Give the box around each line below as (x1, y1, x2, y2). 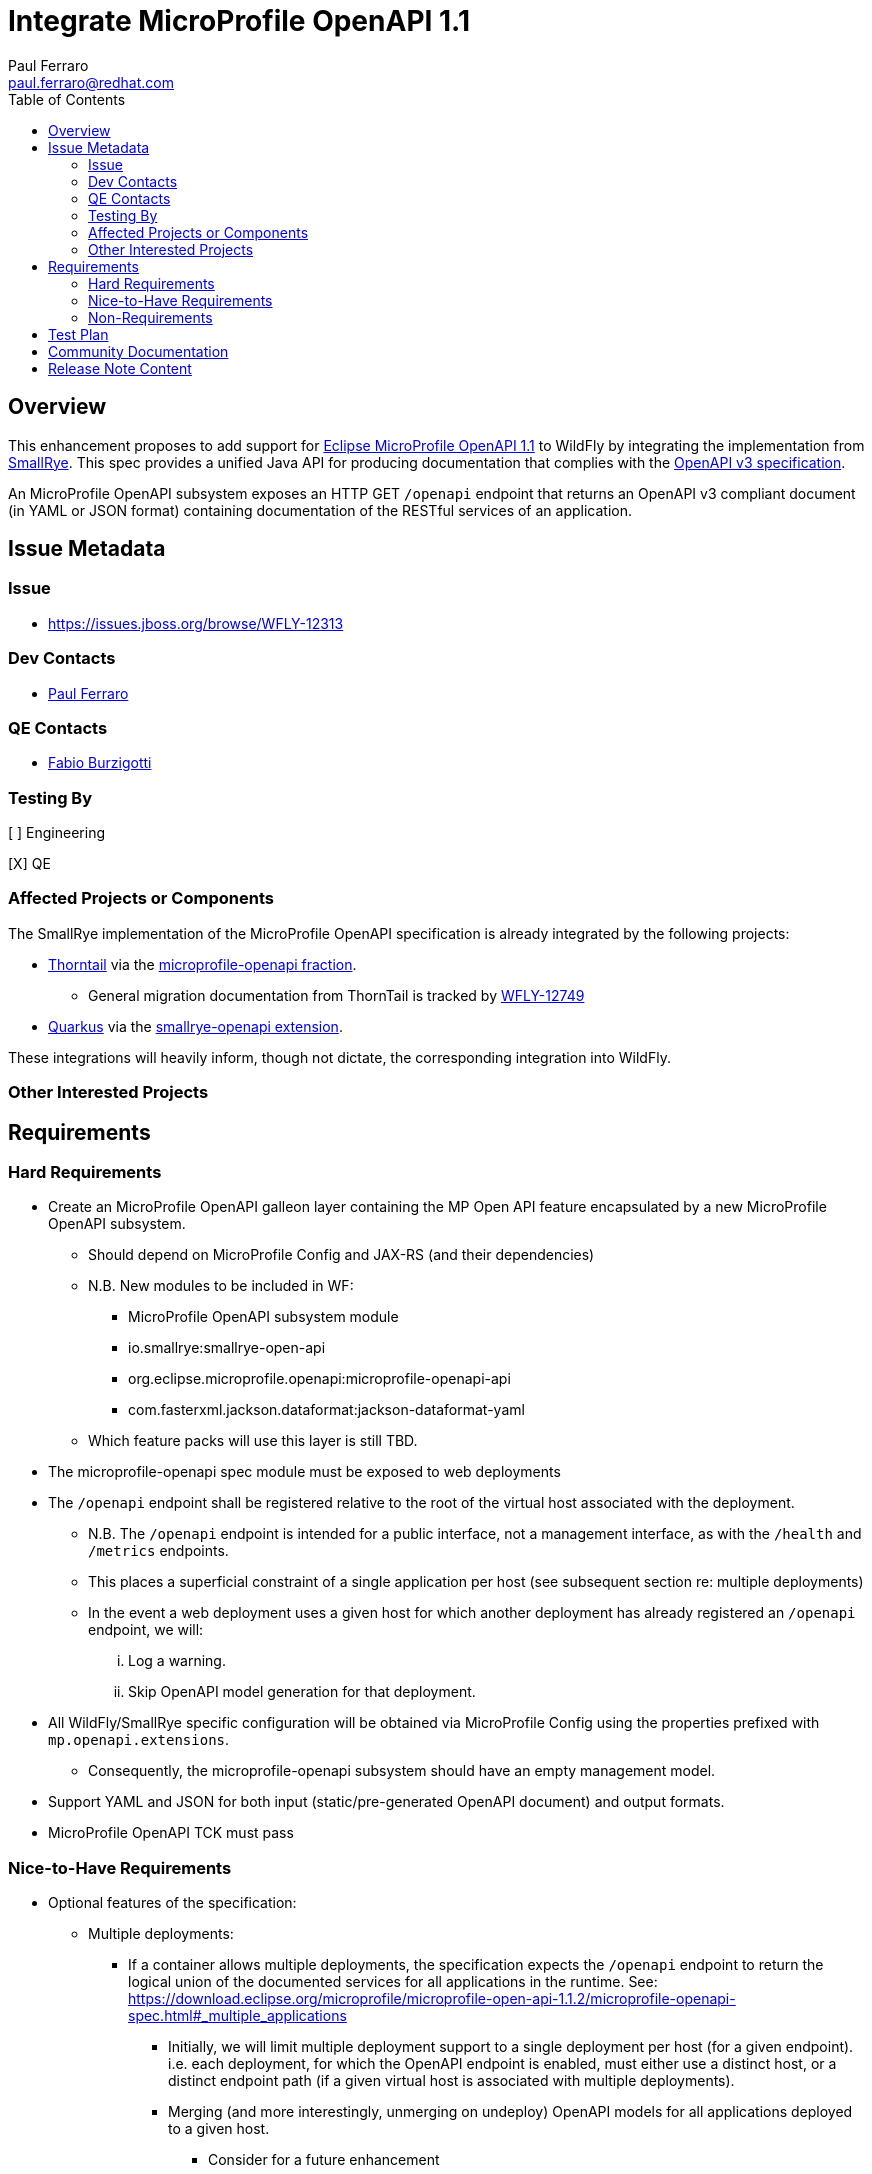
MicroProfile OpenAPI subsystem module (128, 1308, 399, 1326)
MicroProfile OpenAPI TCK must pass (48, 1824, 294, 1842)
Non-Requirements (88, 308, 213, 326)
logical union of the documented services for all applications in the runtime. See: (128, 1973, 658, 1991)
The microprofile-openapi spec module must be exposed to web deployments (48, 1463, 561, 1481)
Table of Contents (8, 90, 126, 108)
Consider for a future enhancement (208, 2151, 440, 2169)
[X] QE (8, 855, 51, 873)
